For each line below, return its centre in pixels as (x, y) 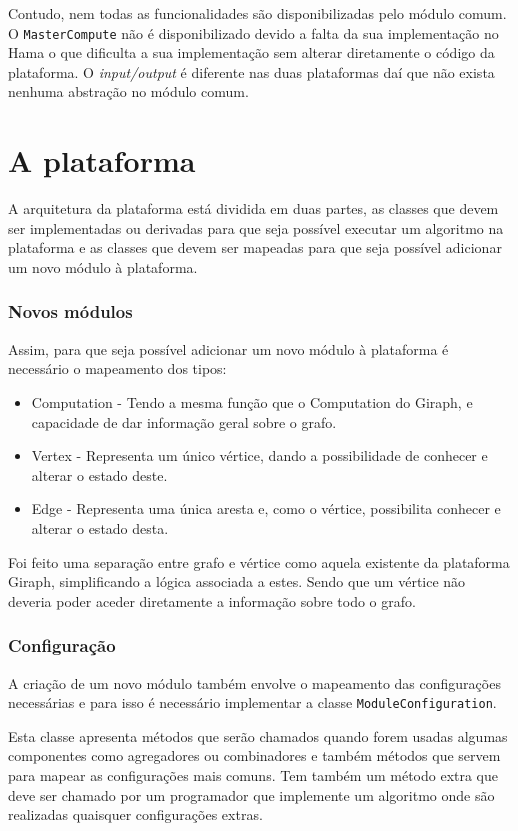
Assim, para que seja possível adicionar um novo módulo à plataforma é (228, 348)
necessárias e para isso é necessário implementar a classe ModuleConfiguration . (252, 702)
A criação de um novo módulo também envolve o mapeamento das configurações (254, 682)
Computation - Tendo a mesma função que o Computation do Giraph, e (252, 401)
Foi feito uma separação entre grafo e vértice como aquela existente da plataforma (259, 561)
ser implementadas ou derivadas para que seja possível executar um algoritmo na (256, 227)
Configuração (62, 645)
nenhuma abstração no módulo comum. (128, 91)
